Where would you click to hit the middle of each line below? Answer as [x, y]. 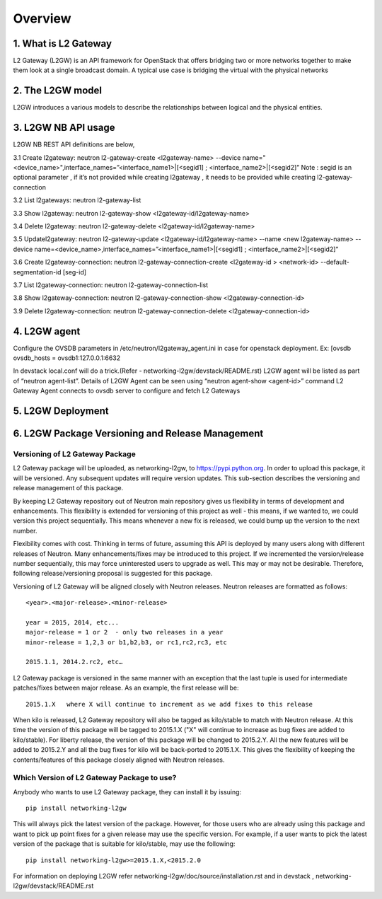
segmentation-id [37, 272]
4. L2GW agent [47, 331]
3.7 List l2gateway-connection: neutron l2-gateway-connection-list [111, 285]
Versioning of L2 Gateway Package [74, 454]
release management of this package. [68, 488]
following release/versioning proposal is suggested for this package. [113, 574]
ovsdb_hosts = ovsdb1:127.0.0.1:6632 [67, 358]
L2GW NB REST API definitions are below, [74, 144]
